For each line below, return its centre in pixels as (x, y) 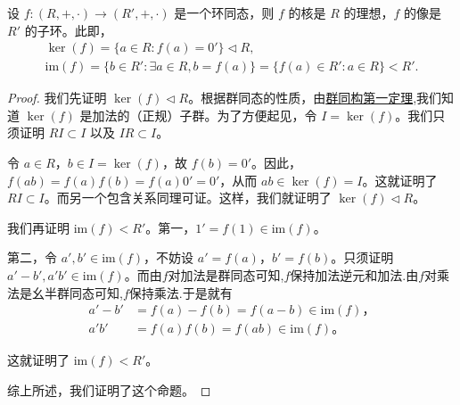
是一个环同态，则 (224, 12)
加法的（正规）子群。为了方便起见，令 (205, 115)
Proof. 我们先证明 (57, 98)
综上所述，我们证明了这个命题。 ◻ (109, 389)
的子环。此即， (68, 30)
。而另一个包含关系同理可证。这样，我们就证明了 (188, 198)
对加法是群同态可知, (226, 275)
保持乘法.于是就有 (181, 292)
